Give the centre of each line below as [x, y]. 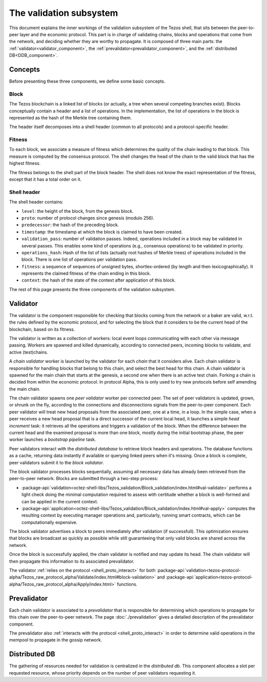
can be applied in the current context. [60, 501]
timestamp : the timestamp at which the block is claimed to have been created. [102, 232]
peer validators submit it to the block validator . [57, 462]
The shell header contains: [36, 202]
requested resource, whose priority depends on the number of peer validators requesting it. [103, 673]
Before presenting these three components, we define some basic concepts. [87, 81]
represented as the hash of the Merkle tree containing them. [70, 118]
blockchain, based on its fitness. [42, 329]
